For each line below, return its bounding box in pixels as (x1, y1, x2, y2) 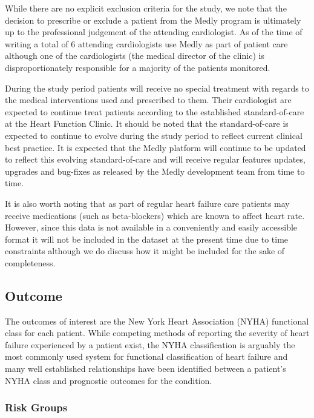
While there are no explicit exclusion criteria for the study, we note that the (5, 2, 287, 14)
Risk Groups (5, 400, 68, 415)
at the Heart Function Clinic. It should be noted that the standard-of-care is (5, 117, 289, 130)
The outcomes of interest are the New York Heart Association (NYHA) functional (5, 314, 309, 327)
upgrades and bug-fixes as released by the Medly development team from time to (5, 164, 305, 177)
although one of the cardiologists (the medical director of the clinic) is (5, 49, 264, 62)
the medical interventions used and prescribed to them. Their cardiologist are (5, 93, 292, 106)
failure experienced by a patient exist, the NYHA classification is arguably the (5, 338, 295, 351)
